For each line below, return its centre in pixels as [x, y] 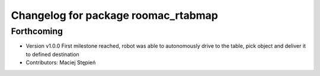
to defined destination [52, 54]
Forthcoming [37, 31]
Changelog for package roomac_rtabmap [115, 15]
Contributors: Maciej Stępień [61, 62]
